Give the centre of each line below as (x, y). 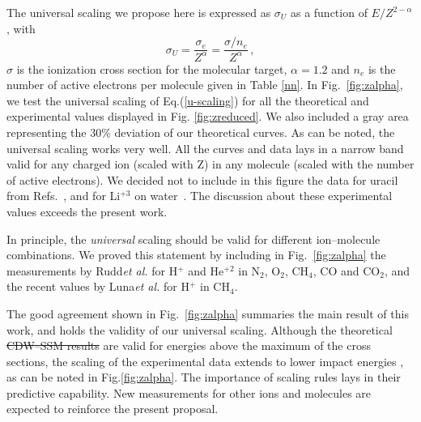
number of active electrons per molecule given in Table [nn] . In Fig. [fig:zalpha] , (205, 85)
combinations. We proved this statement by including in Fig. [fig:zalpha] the (196, 255)
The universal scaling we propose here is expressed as (139, 12)
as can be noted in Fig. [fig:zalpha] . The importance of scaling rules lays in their (204, 377)
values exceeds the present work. (87, 211)
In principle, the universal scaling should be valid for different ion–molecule (193, 239)
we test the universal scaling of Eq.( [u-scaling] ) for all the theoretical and (188, 100)
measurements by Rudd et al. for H (92, 270)
